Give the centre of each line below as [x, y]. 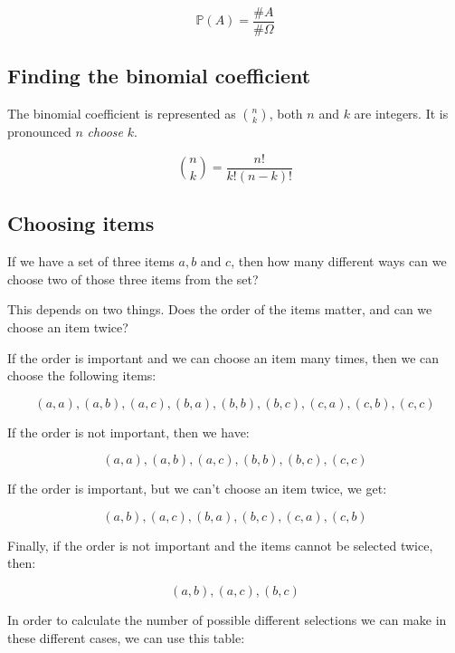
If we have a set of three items [91, 261]
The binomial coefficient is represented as [122, 114]
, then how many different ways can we [339, 261]
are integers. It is [401, 114]
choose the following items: [82, 375]
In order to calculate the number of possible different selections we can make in [227, 620]
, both [286, 114]
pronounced [39, 132]
